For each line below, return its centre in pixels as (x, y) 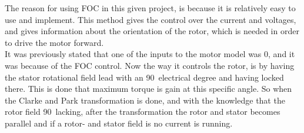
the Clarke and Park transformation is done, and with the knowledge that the (145, 100)
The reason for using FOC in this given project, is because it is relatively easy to (150, 8)
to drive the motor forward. (54, 42)
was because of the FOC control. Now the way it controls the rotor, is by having (150, 65)
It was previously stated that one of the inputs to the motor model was (133, 54)
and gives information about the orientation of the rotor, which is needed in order (152, 31)
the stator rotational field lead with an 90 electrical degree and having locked (144, 77)
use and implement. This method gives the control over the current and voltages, (151, 19)
